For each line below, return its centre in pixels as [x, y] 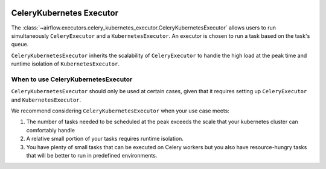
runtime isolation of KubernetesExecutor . [66, 64]
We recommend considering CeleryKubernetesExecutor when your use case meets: [120, 111]
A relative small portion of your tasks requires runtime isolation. [105, 139]
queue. [20, 45]
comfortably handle [51, 130]
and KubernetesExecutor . [46, 100]
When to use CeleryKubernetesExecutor [72, 79]
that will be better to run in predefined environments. [92, 155]
